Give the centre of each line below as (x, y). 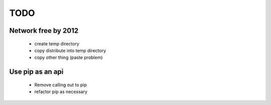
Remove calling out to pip (61, 85)
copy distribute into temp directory (70, 50)
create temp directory (57, 44)
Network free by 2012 (44, 31)
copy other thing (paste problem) (69, 58)
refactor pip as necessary (61, 92)
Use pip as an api (36, 72)
